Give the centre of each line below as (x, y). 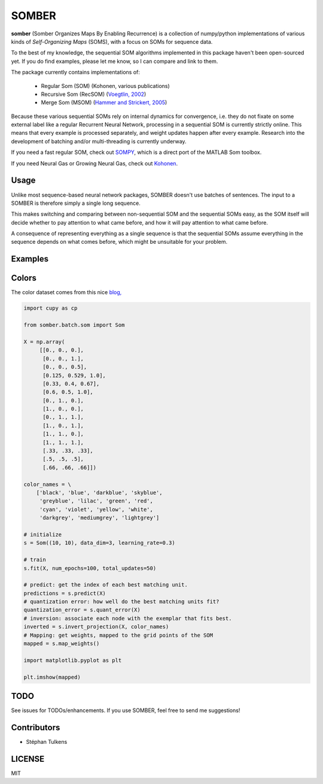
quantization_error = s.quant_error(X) (82, 610)
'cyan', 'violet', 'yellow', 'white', (96, 509)
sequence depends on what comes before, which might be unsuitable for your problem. (119, 242)
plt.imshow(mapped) (52, 677)
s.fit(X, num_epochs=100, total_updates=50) (90, 568)
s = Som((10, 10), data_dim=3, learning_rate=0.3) (100, 543)
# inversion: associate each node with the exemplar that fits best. (128, 618)
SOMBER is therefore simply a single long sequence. (76, 203)
